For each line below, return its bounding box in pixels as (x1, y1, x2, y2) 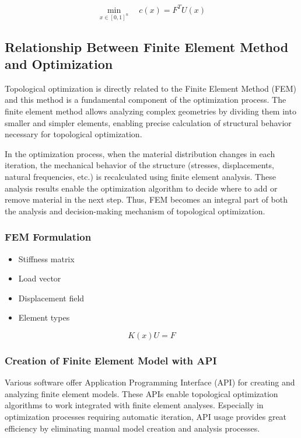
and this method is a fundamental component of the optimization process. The (5, 93, 286, 106)
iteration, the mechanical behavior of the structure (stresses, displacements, (5, 159, 274, 171)
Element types (18, 311, 70, 324)
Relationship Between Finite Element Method (5, 37, 289, 55)
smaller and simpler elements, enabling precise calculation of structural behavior (5, 116, 292, 128)
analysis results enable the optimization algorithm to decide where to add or (5, 182, 278, 194)
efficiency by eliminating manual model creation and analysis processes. (5, 422, 260, 434)
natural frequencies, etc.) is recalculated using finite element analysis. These (5, 171, 276, 183)
